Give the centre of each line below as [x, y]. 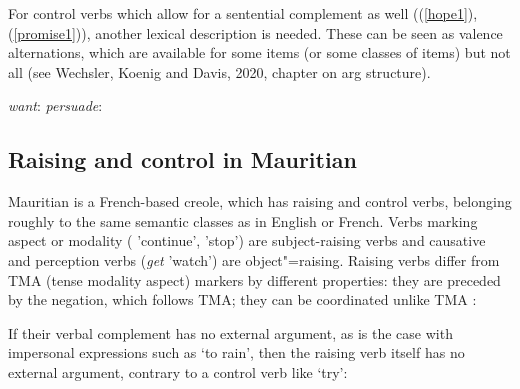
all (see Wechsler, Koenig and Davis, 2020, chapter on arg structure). [219, 71]
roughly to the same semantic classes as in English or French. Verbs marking [243, 220]
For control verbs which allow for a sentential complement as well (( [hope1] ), [243, 13]
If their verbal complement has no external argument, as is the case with [230, 332]
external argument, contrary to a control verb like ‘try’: [178, 371]
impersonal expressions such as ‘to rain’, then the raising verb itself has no [236, 352]
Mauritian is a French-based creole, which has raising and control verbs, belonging [260, 201]
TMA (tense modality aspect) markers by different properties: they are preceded [254, 279]
